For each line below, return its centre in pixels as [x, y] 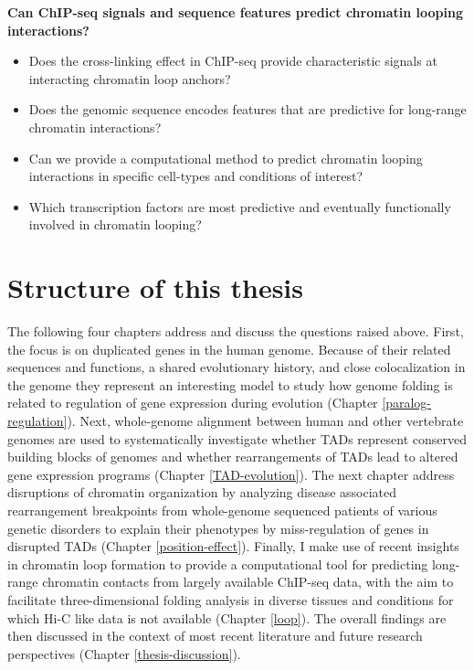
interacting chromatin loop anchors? [130, 78]
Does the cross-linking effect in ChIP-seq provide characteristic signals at [233, 61]
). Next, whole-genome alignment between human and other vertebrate [265, 421]
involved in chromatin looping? [115, 224]
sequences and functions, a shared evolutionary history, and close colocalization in [237, 367]
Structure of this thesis [155, 287]
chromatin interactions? [95, 127]
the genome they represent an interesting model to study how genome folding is [230, 384]
